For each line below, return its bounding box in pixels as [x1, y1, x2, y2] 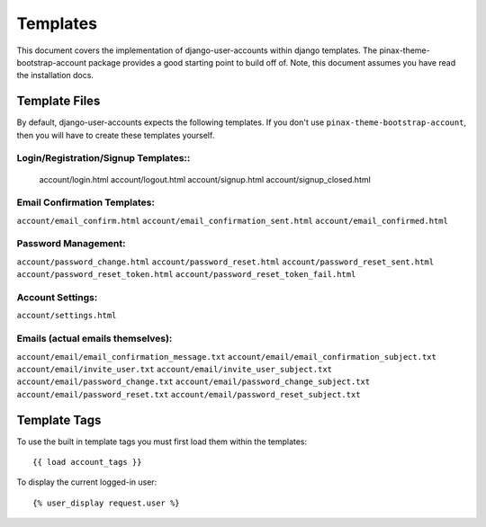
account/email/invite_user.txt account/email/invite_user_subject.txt [16, 364, 333, 374]
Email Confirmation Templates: [16, 196, 155, 209]
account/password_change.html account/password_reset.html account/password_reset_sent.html [16, 256, 435, 267]
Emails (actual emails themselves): [16, 333, 173, 345]
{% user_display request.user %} [32, 497, 180, 508]
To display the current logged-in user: [16, 477, 157, 487]
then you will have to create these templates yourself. [16, 130, 215, 140]
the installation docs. [16, 70, 94, 81]
